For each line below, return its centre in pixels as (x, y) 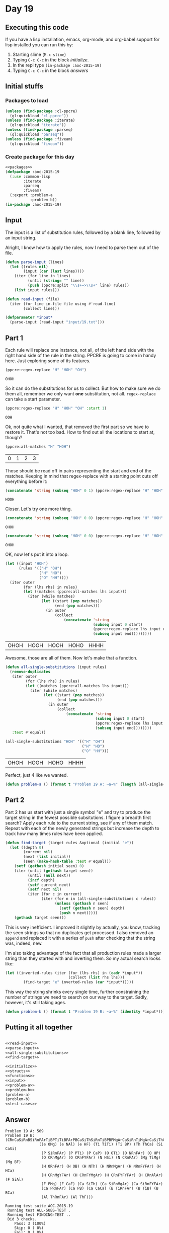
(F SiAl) (14, 1180)
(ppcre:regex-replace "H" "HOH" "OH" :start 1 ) (56, 408)
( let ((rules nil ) (29, 267)
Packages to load (27, 101)
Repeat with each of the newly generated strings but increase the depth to (82, 828)
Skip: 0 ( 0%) (29, 1228)
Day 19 (19, 9)
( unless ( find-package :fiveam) (39, 139)
